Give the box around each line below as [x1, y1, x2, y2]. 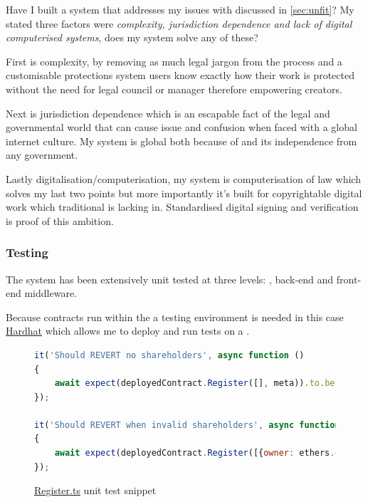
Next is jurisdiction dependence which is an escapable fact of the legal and [6, 105, 330, 120]
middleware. [24, 286, 77, 300]
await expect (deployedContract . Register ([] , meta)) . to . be [54, 378, 335, 389]
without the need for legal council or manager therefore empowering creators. [6, 81, 342, 96]
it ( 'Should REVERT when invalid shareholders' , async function [34, 419, 340, 430]
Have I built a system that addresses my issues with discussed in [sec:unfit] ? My [6, 2, 354, 16]
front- [336, 271, 362, 286]
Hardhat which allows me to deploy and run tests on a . [6, 323, 250, 338]
